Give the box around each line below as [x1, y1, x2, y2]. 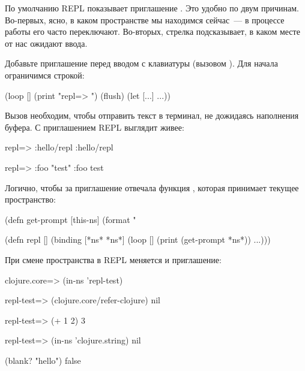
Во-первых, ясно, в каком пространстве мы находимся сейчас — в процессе [5, 13, 285, 26]
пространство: [5, 193, 56, 206]
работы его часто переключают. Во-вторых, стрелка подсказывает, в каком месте [5, 25, 300, 38]
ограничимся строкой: [5, 68, 85, 81]
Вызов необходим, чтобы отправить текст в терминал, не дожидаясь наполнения [5, 109, 299, 122]
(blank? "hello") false [5, 354, 81, 366]
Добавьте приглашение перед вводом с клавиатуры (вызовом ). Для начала [5, 57, 278, 70]
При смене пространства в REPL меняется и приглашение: [5, 253, 222, 266]
